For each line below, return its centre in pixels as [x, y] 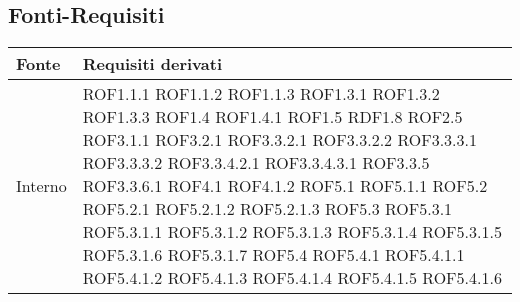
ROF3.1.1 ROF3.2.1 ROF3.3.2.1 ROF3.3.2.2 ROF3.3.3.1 [279, 140]
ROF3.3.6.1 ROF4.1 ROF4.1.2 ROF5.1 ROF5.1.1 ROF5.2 [285, 186]
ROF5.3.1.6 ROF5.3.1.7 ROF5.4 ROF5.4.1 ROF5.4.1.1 [273, 255]
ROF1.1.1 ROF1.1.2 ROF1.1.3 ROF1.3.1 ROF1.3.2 [261, 94]
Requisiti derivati [152, 64]
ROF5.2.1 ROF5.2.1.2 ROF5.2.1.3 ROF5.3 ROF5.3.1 [267, 209]
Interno [41, 186]
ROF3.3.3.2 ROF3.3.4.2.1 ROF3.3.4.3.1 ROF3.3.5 [256, 163]
